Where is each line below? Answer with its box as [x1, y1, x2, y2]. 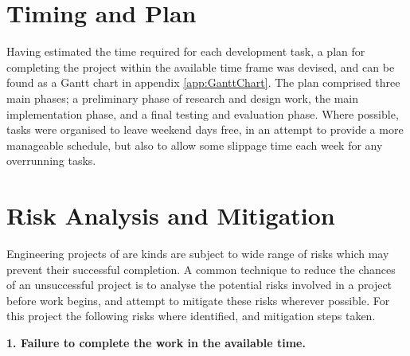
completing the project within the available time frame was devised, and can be [6, 58, 395, 75]
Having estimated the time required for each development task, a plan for [6, 43, 365, 60]
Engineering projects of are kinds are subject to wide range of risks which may [6, 245, 389, 261]
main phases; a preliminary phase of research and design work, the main [6, 89, 358, 106]
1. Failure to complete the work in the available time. [6, 334, 306, 350]
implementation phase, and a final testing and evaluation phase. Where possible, [6, 105, 399, 122]
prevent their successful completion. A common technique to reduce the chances [6, 260, 396, 277]
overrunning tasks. [6, 152, 96, 169]
